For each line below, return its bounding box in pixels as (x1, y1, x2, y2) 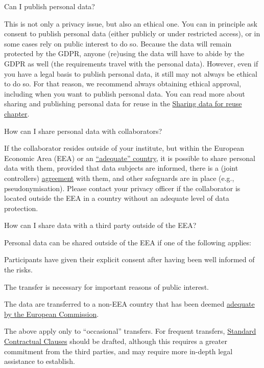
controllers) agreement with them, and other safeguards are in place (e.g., (4, 172, 234, 183)
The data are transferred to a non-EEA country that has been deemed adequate (4, 298, 255, 309)
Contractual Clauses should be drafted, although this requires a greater (4, 336, 227, 347)
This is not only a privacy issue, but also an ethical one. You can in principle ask (4, 18, 257, 29)
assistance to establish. (4, 356, 75, 366)
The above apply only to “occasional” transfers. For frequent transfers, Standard (4, 326, 256, 336)
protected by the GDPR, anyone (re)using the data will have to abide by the (4, 48, 245, 59)
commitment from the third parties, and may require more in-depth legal (4, 346, 233, 356)
